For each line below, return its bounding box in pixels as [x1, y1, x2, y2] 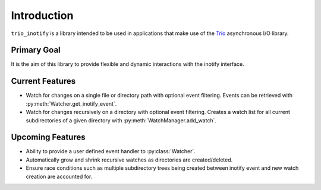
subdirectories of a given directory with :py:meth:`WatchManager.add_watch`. [26, 116, 217, 124]
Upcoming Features [11, 132, 86, 142]
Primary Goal [11, 45, 61, 55]
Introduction [11, 9, 74, 22]
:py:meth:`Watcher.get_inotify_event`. [26, 100, 117, 107]
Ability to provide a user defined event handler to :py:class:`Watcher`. [26, 148, 196, 155]
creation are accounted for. [26, 173, 93, 180]
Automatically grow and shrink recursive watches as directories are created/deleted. [26, 156, 233, 163]
